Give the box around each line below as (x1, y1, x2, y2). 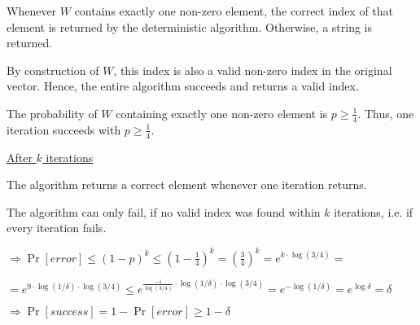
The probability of (7, 104, 98, 121)
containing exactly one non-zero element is (116, 104, 328, 121)
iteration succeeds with (7, 121, 121, 138)
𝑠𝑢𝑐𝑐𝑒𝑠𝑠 (50, 306, 89, 318)
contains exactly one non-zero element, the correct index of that (74, 2, 394, 19)
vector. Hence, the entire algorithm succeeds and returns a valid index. (7, 77, 359, 94)
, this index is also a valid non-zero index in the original (113, 61, 392, 78)
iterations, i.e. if (334, 203, 413, 220)
